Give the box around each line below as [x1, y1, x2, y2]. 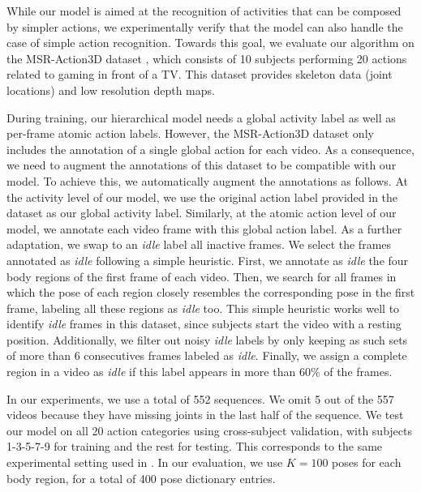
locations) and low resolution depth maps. [6, 81, 215, 98]
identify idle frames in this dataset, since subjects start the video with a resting [6, 315, 402, 332]
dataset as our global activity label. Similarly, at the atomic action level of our [6, 204, 397, 221]
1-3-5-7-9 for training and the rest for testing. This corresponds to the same [6, 438, 383, 455]
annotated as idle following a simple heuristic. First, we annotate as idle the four [6, 251, 409, 268]
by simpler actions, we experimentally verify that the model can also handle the [6, 18, 403, 35]
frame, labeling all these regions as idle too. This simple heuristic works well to [6, 299, 400, 316]
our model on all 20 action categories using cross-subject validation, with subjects [6, 421, 412, 439]
